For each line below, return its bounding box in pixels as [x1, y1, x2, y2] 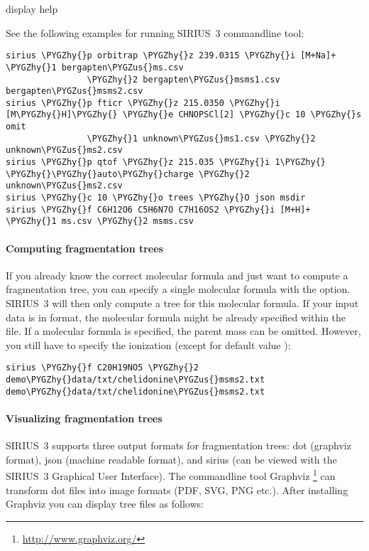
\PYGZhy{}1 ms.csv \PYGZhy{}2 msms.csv [6, 216, 194, 227]
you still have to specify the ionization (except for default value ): [6, 337, 291, 352]
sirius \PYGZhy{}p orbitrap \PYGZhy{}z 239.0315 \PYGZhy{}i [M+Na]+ [6, 50, 336, 61]
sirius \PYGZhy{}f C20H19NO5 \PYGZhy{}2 [6, 363, 199, 373]
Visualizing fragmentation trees [6, 410, 163, 425]
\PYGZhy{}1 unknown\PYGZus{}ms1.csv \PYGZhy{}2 [87, 133, 316, 144]
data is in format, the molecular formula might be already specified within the [6, 309, 346, 324]
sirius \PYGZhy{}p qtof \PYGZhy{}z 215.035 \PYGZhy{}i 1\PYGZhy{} [6, 157, 326, 168]
